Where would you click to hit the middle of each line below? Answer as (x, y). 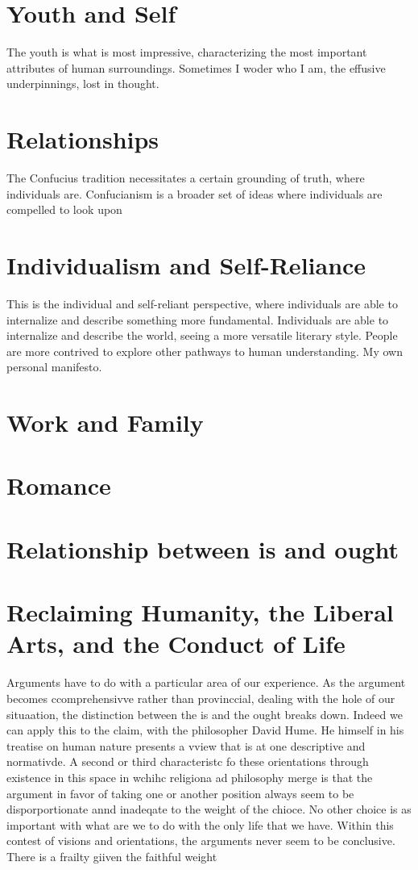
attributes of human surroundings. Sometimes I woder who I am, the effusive (196, 67)
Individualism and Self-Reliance (186, 265)
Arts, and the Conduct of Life (176, 644)
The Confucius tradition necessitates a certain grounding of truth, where (186, 178)
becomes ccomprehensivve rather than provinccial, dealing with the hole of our (201, 698)
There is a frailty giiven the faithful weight (112, 856)
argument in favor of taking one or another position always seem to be (180, 793)
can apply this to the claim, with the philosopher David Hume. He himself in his (205, 730)
